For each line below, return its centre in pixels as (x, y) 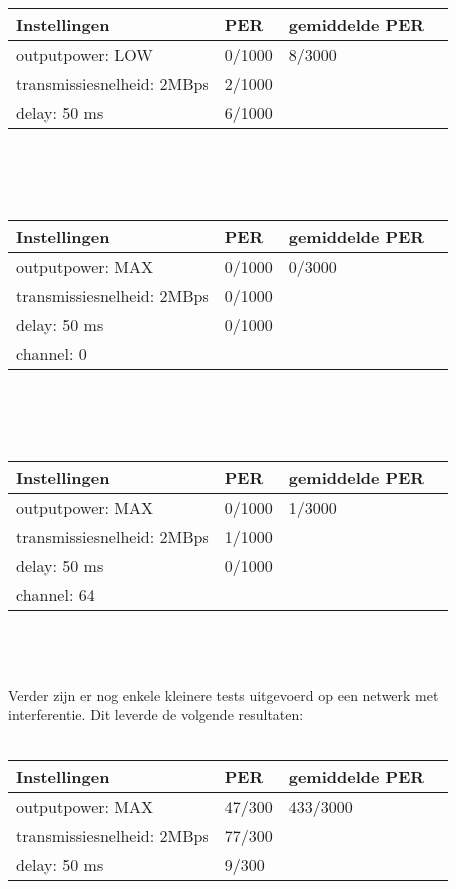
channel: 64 (55, 594)
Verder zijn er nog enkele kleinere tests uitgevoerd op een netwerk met (223, 694)
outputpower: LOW (84, 55)
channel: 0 (51, 353)
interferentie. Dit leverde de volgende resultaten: (156, 714)
